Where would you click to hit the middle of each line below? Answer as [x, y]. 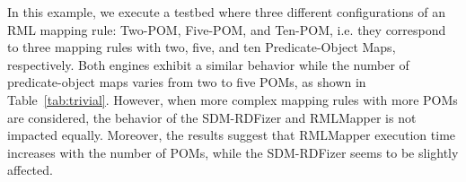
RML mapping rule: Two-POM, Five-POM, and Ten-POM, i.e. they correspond [227, 29]
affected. [30, 170]
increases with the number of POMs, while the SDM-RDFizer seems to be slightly [233, 152]
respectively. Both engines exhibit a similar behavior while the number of [208, 64]
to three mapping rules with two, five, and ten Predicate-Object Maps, [202, 47]
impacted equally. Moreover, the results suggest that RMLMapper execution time [232, 135]
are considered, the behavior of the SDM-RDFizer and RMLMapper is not [212, 117]
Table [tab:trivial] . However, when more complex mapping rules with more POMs [233, 99]
